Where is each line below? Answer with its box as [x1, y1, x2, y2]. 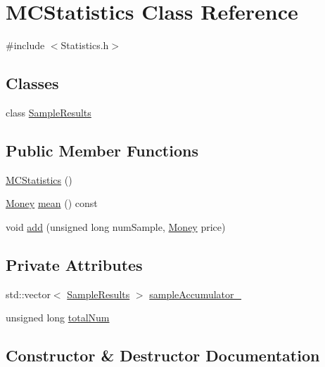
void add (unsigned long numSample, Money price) [6, 219, 226, 234]
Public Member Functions [6, 139, 198, 161]
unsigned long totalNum [6, 310, 110, 325]
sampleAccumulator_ [149, 286, 242, 301]
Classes [6, 72, 59, 94]
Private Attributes [6, 253, 143, 275]
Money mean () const [6, 196, 98, 211]
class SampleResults [6, 105, 91, 119]
